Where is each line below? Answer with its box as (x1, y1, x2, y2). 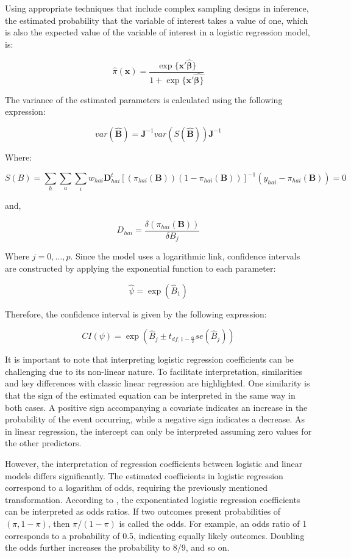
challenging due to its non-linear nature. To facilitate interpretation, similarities (5, 364, 303, 377)
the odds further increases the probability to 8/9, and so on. (5, 541, 230, 554)
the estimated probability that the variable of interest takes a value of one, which (5, 13, 308, 26)
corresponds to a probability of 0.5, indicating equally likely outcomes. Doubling (5, 529, 305, 542)
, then (48, 516, 70, 529)
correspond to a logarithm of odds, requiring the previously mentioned (5, 481, 268, 494)
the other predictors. (5, 437, 82, 449)
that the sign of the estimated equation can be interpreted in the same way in (5, 389, 296, 401)
